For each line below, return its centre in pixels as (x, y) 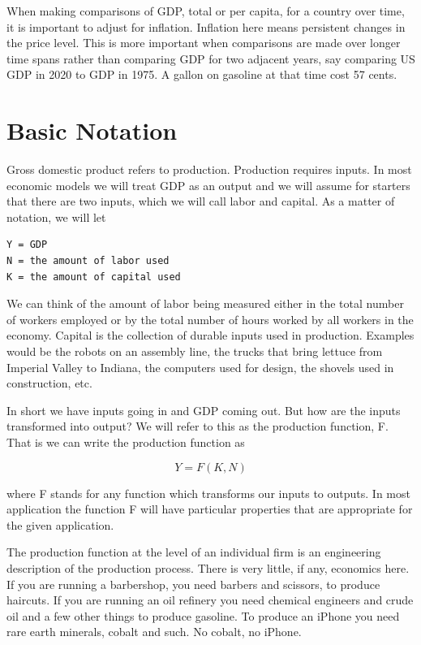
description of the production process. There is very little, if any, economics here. (208, 567)
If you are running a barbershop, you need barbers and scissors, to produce (193, 584)
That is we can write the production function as (126, 442)
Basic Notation (92, 130)
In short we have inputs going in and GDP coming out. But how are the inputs (204, 410)
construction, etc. (49, 383)
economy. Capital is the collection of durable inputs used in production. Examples (210, 335)
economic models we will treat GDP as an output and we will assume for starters (208, 185)
